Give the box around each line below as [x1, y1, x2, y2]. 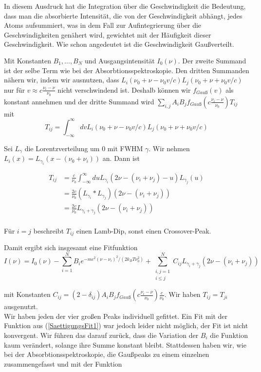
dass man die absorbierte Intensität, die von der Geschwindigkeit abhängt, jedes [4, 10, 242, 20]
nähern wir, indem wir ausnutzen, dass [4, 75, 119, 85]
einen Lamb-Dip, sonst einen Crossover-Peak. [76, 225, 211, 235]
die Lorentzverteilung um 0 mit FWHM [24, 143, 143, 153]
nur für [4, 84, 25, 95]
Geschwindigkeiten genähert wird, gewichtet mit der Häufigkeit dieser [4, 29, 211, 39]
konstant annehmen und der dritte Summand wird [4, 96, 154, 106]
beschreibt [33, 225, 64, 235]
